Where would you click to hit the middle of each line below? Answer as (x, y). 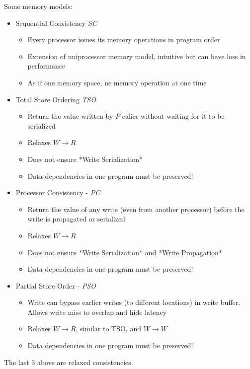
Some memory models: (38, 6)
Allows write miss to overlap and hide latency (97, 312)
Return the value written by (70, 116)
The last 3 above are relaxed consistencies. (69, 362)
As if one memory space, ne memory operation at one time (117, 82)
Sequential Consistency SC (56, 23)
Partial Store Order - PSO (56, 285)
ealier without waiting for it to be (173, 116)
